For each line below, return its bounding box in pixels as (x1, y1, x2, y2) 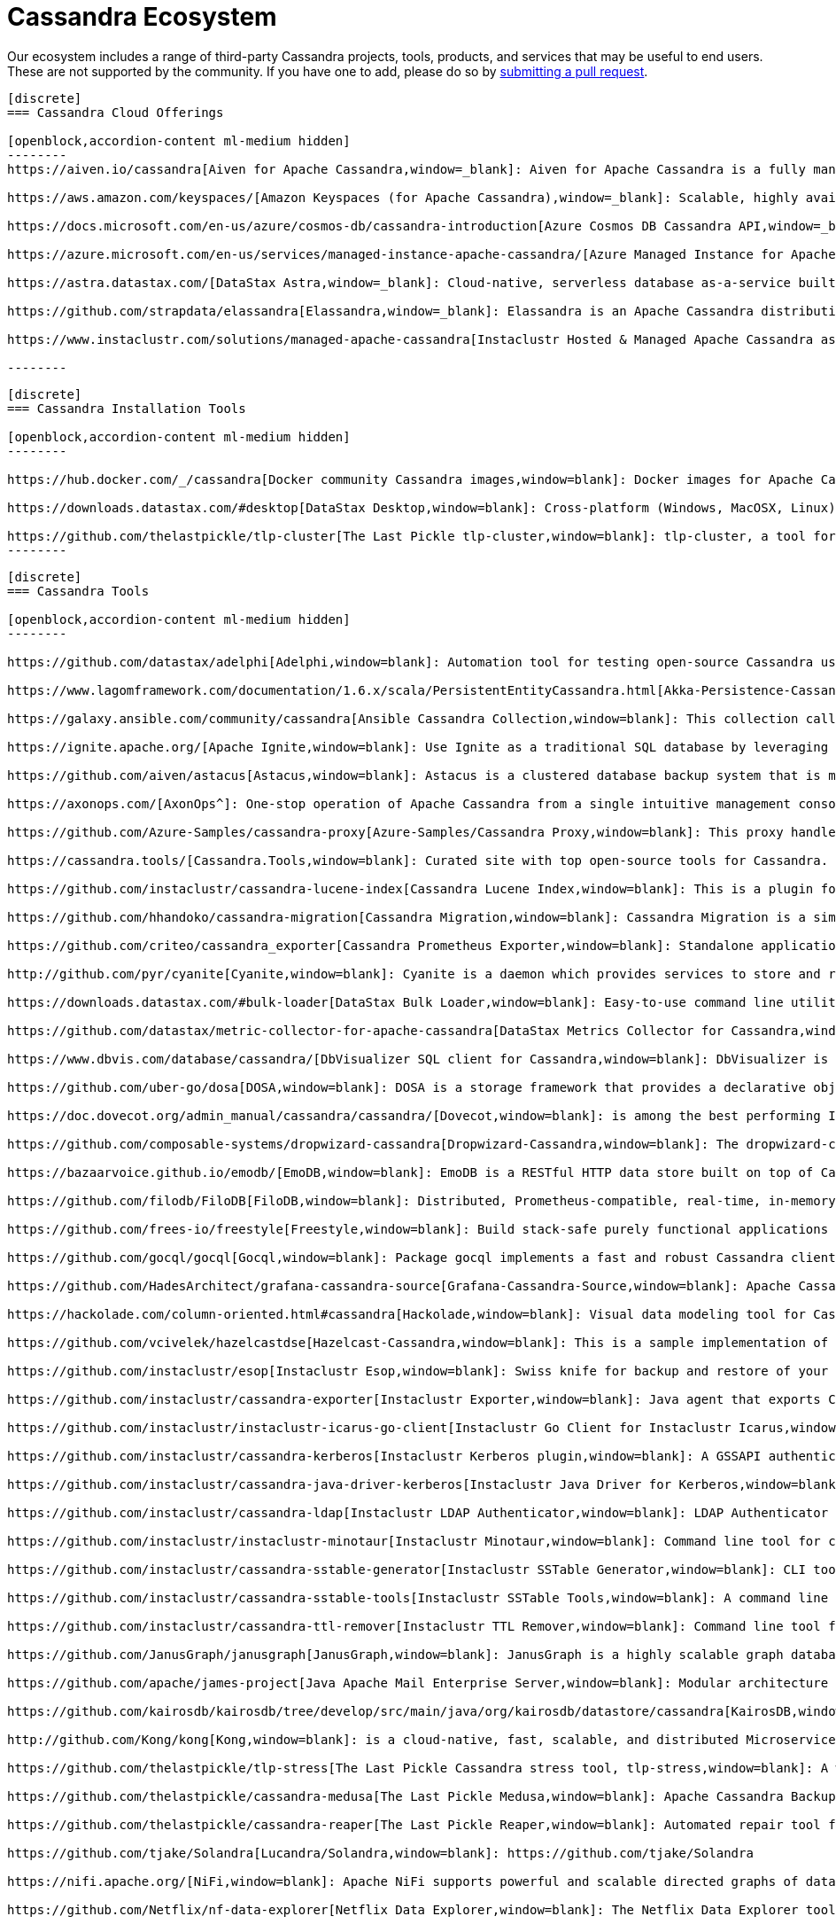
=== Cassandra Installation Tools (7, 401, 246, 416)
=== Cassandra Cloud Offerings (7, 105, 224, 120)
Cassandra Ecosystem (7, 2, 277, 32)
